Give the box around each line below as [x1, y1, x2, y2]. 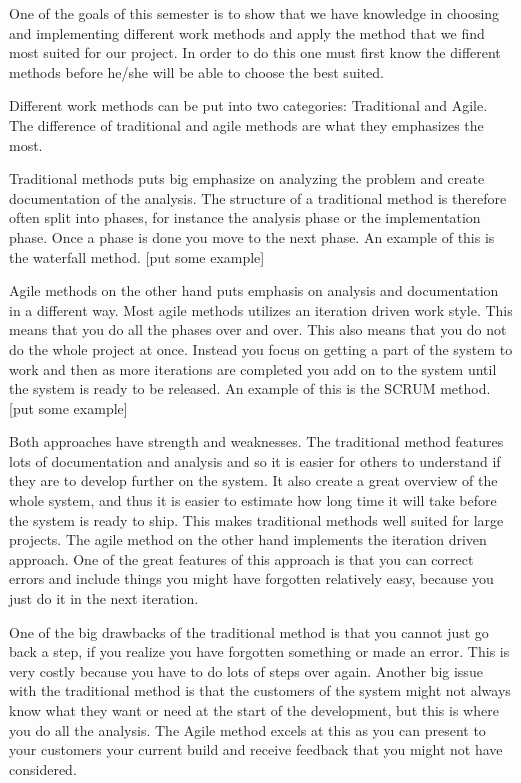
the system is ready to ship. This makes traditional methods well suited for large [9, 509, 504, 530]
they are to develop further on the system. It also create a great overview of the [9, 470, 498, 491]
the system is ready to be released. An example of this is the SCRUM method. [9, 378, 491, 399]
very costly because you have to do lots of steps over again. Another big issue [9, 660, 483, 681]
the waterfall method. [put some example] [9, 246, 265, 267]
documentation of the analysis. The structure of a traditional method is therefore [9, 187, 507, 208]
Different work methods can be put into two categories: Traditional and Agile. [9, 95, 488, 116]
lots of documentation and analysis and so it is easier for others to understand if [9, 450, 501, 471]
